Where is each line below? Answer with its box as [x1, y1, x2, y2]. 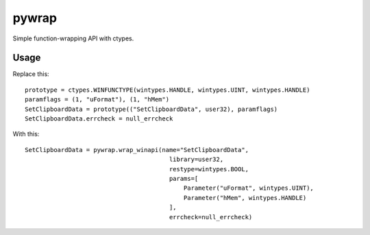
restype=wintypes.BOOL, [169, 165, 249, 173]
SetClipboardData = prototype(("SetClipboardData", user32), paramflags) [25, 105, 278, 113]
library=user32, [169, 156, 224, 164]
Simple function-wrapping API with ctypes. [12, 34, 134, 42]
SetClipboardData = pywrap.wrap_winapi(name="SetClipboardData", [25, 146, 249, 153]
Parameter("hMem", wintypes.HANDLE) [183, 194, 307, 201]
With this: [12, 130, 40, 138]
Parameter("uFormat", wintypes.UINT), [183, 184, 314, 192]
